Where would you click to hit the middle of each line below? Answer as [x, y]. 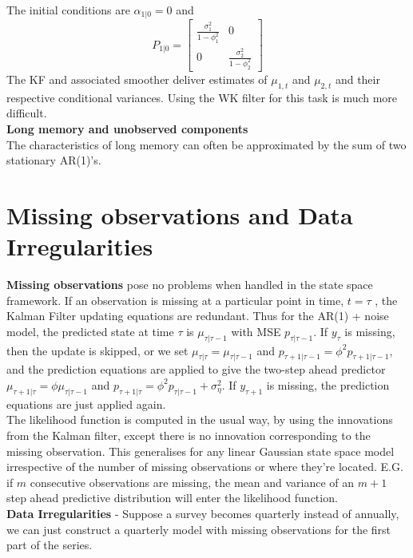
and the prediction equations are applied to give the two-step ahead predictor [196, 369]
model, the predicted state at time [90, 331]
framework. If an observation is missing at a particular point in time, [175, 300]
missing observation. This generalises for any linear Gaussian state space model [201, 451]
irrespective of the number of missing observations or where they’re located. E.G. [205, 467]
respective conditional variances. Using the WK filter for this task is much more [202, 97]
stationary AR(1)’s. [54, 160]
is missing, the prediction [328, 384]
